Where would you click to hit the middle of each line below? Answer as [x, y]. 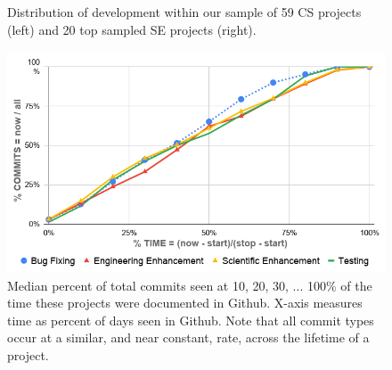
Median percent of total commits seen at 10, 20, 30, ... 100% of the [190, 285]
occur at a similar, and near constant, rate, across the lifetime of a [188, 337]
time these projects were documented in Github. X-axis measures [185, 303]
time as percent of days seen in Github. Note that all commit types [191, 320]
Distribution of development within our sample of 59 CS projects [184, 12]
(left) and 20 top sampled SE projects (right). [132, 29]
